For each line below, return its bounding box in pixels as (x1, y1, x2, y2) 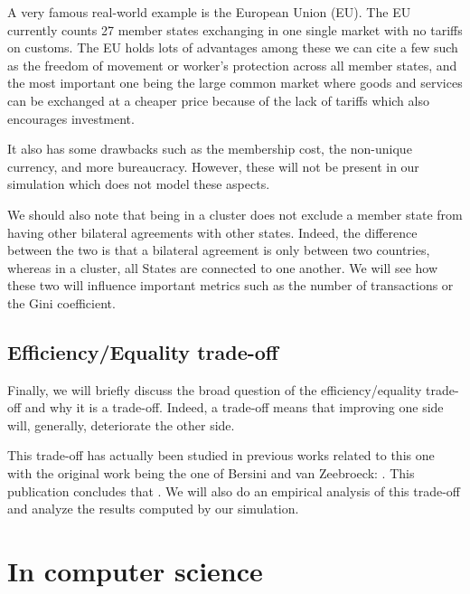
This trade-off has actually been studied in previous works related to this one (7, 446, 435, 465)
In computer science (7, 552, 263, 589)
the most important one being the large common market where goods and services (7, 73, 463, 92)
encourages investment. (7, 108, 135, 127)
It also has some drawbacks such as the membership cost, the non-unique (7, 139, 412, 158)
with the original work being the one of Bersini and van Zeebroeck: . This (7, 464, 415, 483)
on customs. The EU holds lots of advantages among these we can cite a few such (7, 38, 458, 57)
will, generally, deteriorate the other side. (7, 415, 235, 434)
